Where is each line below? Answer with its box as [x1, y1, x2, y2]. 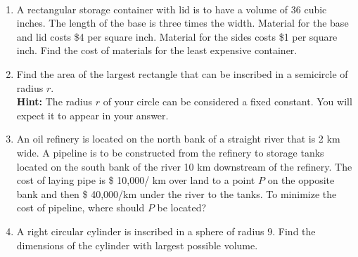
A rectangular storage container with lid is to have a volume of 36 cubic [16, 1, 327, 16]
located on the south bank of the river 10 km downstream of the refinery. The [16, 159, 352, 173]
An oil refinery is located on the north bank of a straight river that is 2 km [16, 131, 340, 146]
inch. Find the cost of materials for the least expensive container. [16, 43, 298, 58]
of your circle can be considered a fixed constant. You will [103, 94, 352, 109]
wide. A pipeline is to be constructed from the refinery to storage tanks [16, 145, 324, 159]
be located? [157, 200, 207, 215]
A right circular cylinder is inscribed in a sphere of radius [16, 223, 264, 238]
